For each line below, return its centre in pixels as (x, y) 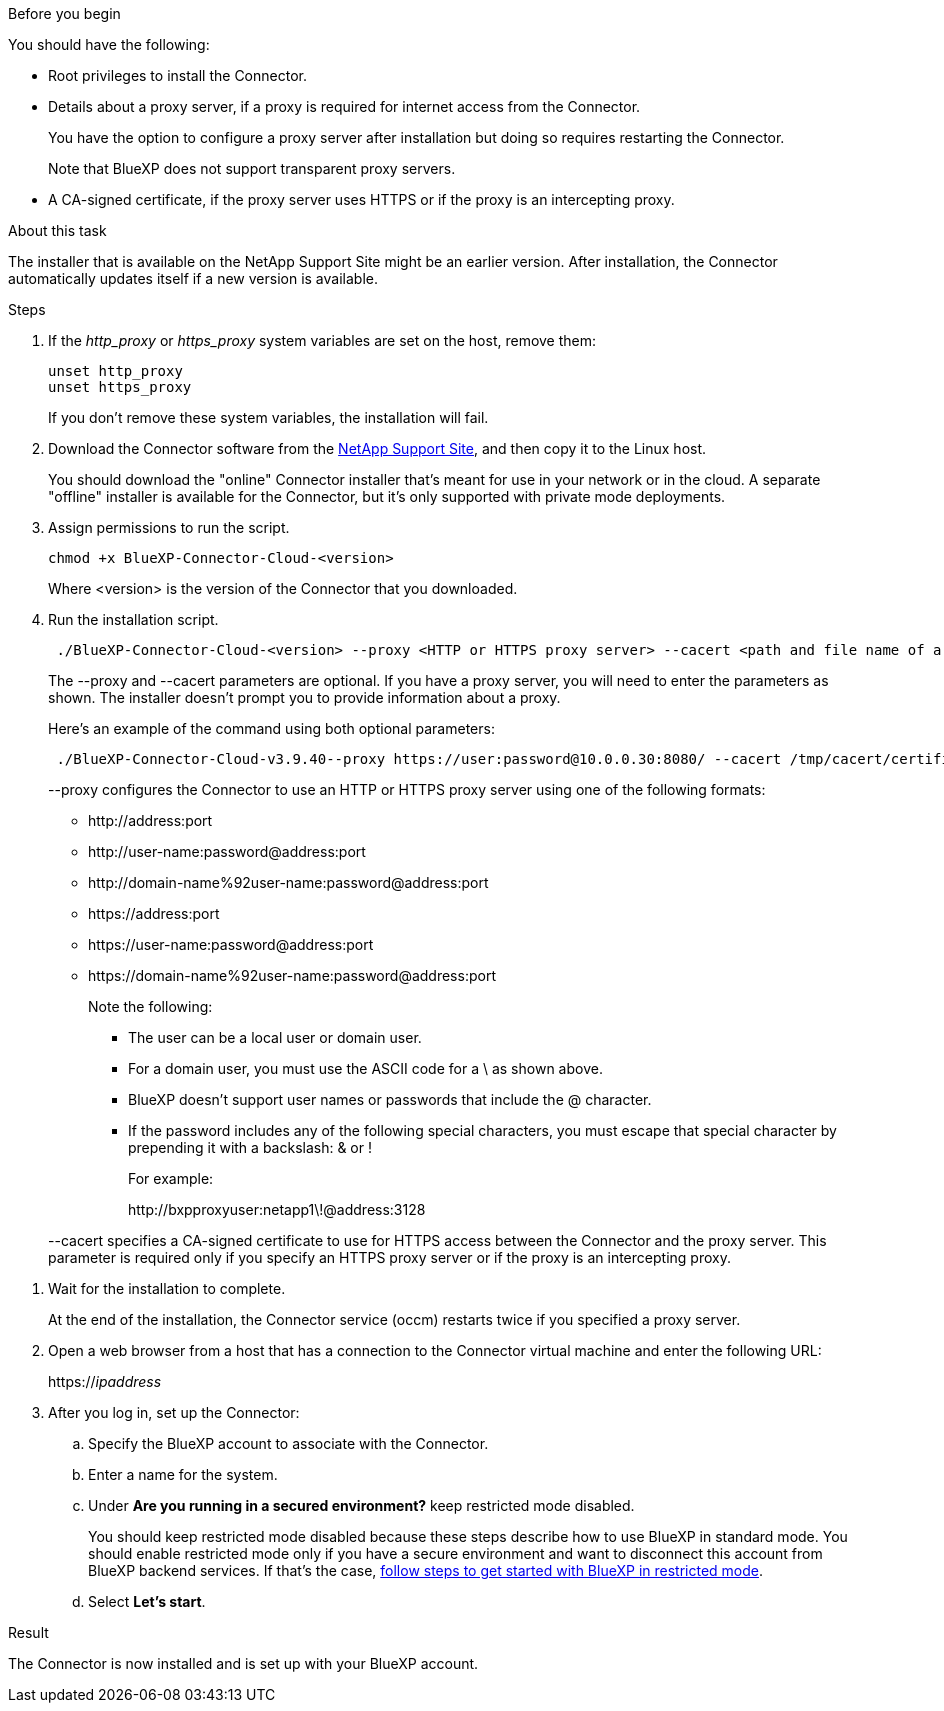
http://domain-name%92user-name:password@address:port (288, 882)
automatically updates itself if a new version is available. (193, 278)
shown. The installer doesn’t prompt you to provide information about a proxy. (304, 697)
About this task (57, 230)
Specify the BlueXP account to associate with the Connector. (288, 1443)
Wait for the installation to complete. (167, 1288)
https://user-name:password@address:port (231, 944)
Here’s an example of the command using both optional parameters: (271, 728)
